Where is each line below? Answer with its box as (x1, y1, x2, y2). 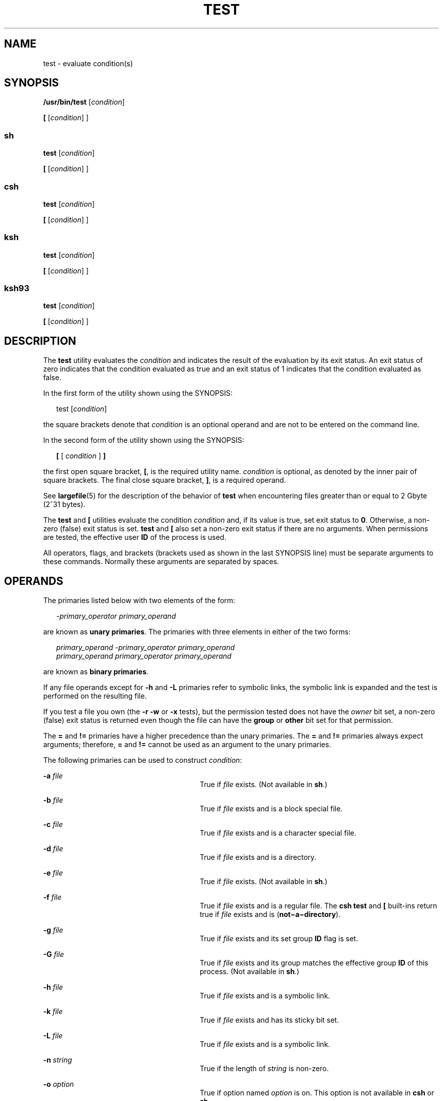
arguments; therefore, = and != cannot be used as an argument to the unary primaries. (43, 740, 331, 749)
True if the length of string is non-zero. (200, 1064, 329, 1073)
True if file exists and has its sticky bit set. (200, 1016, 339, 1025)
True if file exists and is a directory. (200, 853, 317, 862)
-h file (43, 983, 63, 992)
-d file (43, 844, 63, 853)
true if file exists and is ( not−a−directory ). (200, 910, 341, 919)
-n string (43, 1056, 72, 1065)
